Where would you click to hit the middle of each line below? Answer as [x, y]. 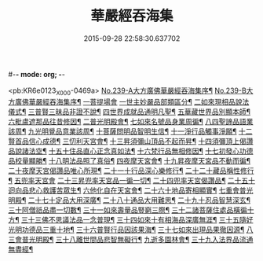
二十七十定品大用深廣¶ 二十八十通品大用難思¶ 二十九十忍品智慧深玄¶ [139, 200]
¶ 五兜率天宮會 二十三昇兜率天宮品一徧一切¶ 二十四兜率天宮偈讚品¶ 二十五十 [132, 180]
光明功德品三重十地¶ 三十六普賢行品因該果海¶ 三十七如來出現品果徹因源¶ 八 [131, 230]
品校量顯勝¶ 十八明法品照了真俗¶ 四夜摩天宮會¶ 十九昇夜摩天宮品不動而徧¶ [130, 160]
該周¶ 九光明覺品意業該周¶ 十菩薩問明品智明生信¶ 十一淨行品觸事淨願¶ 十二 [130, 131]
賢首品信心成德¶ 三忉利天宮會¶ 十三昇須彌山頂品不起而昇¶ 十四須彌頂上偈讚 [131, 141]
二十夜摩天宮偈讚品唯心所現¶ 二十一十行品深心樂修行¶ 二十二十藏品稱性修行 [131, 171]
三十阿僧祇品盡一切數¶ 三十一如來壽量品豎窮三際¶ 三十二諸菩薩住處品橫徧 [128, 210]
